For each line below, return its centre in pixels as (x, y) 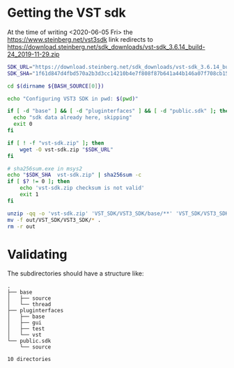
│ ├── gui (24, 323)
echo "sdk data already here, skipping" (73, 118)
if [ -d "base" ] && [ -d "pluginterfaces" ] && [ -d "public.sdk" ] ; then (119, 111)
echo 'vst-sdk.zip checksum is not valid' (82, 188)
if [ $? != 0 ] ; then (39, 182)
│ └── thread (29, 305)
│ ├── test (26, 329)
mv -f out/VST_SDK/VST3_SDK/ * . (54, 220)
